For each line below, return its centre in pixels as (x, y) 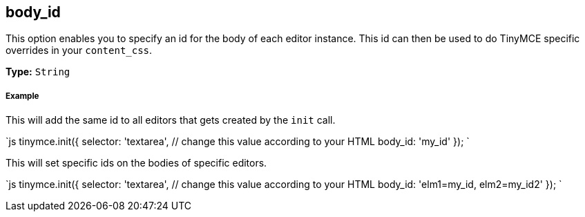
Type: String (38, 72)
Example (22, 96)
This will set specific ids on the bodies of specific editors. (136, 163)
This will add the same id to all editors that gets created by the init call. (171, 120)
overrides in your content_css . (79, 50)
